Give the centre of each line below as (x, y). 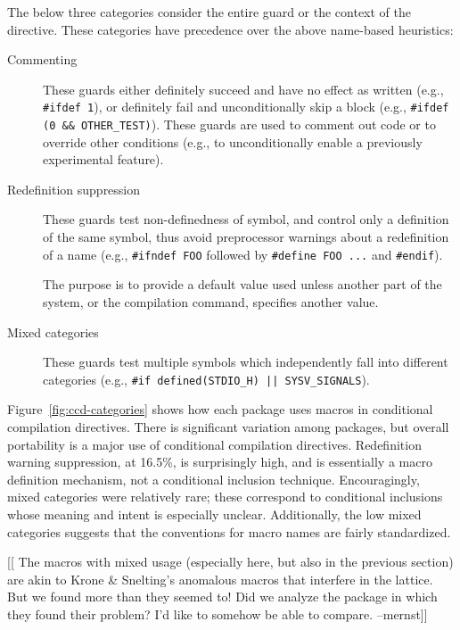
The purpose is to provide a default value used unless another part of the (242, 284)
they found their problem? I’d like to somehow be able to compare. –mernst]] (218, 613)
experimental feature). (103, 159)
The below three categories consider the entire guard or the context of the (209, 12)
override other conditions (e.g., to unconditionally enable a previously (233, 141)
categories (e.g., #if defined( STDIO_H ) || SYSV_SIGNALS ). (206, 379)
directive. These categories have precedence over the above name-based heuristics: (230, 29)
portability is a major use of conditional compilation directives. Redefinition (214, 444)
